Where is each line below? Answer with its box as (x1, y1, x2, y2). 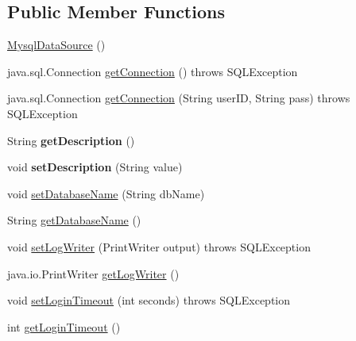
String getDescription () (7, 132, 135, 148)
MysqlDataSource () (7, 36, 106, 53)
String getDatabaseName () (7, 212, 141, 228)
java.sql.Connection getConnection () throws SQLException (7, 63, 298, 79)
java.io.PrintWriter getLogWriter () (7, 265, 180, 282)
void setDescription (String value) (7, 159, 183, 175)
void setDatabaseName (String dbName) (7, 185, 205, 201)
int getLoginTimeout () (7, 318, 121, 335)
